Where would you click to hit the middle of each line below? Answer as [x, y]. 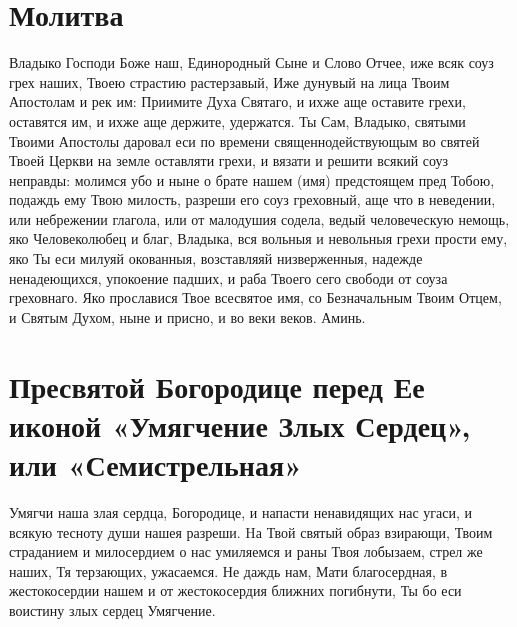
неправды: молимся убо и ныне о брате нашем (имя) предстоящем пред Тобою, [252, 179]
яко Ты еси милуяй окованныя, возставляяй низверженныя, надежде [216, 258]
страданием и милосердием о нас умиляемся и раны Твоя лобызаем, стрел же [246, 551]
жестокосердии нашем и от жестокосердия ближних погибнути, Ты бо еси [235, 590]
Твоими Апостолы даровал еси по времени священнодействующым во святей [244, 140]
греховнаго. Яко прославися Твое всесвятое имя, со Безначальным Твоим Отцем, [255, 297]
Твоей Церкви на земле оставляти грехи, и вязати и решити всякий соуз [229, 160]
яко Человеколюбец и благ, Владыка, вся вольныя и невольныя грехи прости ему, [258, 238]
